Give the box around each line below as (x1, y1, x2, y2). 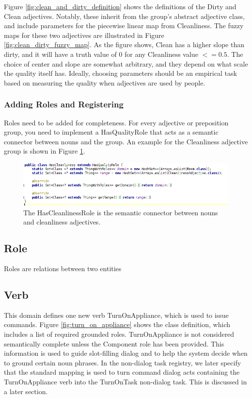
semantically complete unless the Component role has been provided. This (4, 338, 224, 348)
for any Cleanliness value (124, 49, 198, 59)
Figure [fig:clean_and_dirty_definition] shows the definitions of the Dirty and (4, 1, 236, 11)
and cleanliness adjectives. (23, 217, 101, 227)
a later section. (4, 386, 48, 396)
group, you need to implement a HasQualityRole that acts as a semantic (4, 127, 219, 137)
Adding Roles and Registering (4, 98, 124, 110)
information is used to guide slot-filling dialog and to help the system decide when (4, 348, 248, 358)
